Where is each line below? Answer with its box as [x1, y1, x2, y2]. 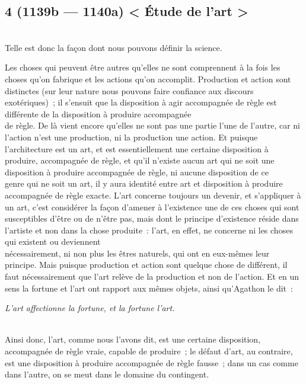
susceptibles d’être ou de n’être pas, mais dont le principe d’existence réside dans [5, 212, 299, 225]
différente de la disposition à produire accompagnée [5, 107, 192, 120]
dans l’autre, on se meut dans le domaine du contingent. [5, 368, 209, 380]
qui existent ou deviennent [5, 235, 101, 248]
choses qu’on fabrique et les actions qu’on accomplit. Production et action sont [5, 72, 291, 85]
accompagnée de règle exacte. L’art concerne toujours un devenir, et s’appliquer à [5, 188, 301, 201]
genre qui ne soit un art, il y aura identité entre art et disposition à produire [5, 177, 283, 190]
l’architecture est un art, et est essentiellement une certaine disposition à [5, 142, 269, 155]
